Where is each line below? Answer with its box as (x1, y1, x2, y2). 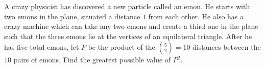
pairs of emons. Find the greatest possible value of (13, 54, 171, 65)
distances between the (192, 42, 261, 52)
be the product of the (88, 42, 155, 52)
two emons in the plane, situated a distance (4, 11, 140, 21)
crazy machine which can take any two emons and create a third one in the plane (4, 21, 258, 31)
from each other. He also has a (148, 11, 244, 21)
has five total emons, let (4, 42, 79, 52)
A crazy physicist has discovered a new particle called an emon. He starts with (4, 1, 250, 11)
